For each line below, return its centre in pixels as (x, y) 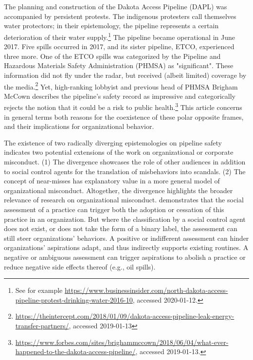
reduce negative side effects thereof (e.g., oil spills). (80, 266)
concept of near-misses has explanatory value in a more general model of (112, 181)
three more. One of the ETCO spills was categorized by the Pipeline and (112, 56)
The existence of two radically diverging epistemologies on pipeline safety (113, 142)
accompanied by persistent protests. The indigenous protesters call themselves (120, 16)
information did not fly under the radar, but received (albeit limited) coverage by (125, 75)
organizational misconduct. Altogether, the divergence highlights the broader (118, 190)
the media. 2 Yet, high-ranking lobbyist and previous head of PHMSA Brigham (121, 86)
